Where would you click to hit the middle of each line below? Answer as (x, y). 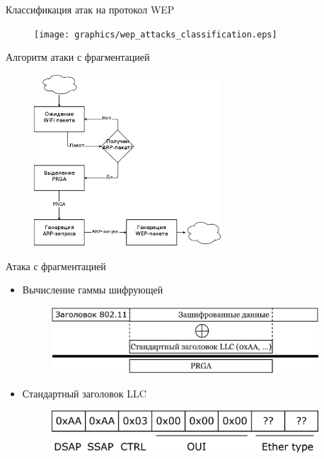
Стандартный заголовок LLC (84, 393)
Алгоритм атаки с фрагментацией (78, 57)
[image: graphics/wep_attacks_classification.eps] (156, 34)
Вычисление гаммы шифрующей (93, 290)
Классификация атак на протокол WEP (90, 9)
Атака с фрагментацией (56, 266)
